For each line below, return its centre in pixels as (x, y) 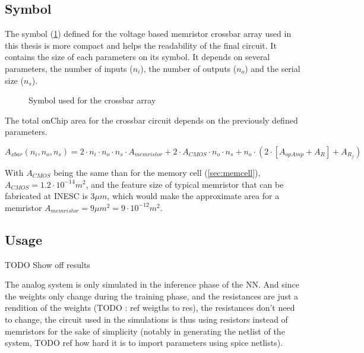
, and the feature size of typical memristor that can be (185, 184)
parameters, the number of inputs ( (69, 68)
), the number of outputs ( (189, 68)
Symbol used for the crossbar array (92, 100)
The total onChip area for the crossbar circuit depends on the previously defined (151, 120)
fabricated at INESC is (46, 196)
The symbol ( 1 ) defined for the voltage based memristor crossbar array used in (148, 34)
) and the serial (273, 68)
